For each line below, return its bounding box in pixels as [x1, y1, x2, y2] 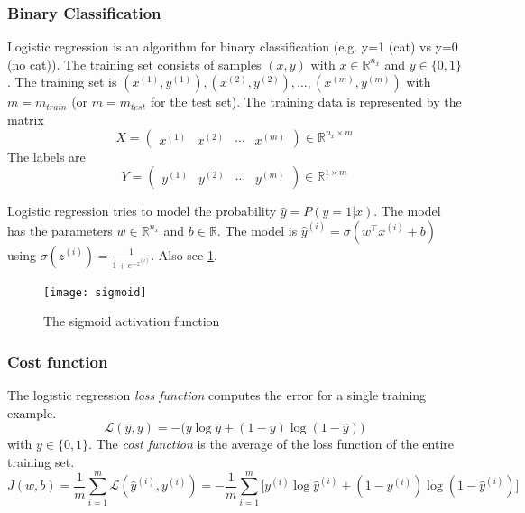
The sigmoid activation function [43, 312, 220, 331]
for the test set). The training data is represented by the [150, 92, 462, 111]
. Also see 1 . [151, 245, 217, 264]
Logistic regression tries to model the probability [7, 201, 277, 220]
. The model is [216, 220, 298, 239]
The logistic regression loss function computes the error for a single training [7, 386, 427, 405]
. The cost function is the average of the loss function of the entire [88, 434, 455, 453]
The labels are [7, 146, 86, 165]
